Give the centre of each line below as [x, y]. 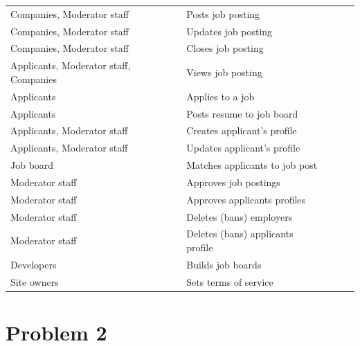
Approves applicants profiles [246, 199]
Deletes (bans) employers [240, 216]
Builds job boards [224, 264]
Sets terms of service [230, 281]
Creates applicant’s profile [242, 130]
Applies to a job [220, 96]
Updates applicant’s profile [243, 148]
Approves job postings [233, 182]
